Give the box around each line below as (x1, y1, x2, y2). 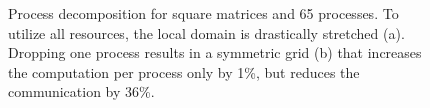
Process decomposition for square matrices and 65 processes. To (8, 3, 399, 23)
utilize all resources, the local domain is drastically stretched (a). (8, 22, 405, 43)
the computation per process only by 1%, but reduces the (8, 61, 360, 82)
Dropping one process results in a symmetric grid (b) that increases (8, 42, 422, 63)
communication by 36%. (8, 81, 155, 102)
